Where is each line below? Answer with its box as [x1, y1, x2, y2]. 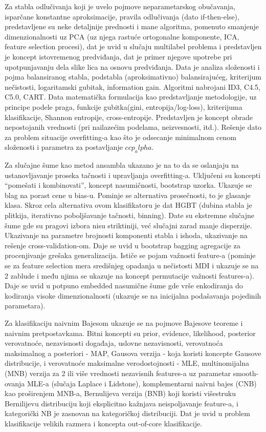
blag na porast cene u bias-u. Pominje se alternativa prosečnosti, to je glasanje [5, 189, 251, 200]
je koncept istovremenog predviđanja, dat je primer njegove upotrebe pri [5, 51, 232, 62]
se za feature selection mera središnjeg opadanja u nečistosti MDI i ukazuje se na [5, 260, 259, 271]
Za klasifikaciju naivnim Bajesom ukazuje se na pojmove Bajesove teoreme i [5, 318, 243, 328]
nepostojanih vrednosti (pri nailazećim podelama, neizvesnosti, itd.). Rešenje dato [5, 122, 261, 132]
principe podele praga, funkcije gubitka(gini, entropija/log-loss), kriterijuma [5, 101, 242, 112]
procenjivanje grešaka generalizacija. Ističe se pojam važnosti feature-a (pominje [5, 250, 256, 261]
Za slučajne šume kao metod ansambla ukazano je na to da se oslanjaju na [5, 160, 239, 170]
